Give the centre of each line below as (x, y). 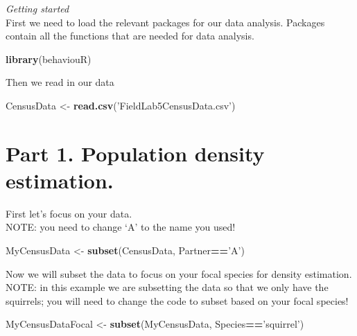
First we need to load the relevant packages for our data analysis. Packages (165, 22)
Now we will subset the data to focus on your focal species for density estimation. (179, 273)
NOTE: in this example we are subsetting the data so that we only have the (167, 287)
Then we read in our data (60, 82)
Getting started (37, 8)
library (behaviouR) (49, 59)
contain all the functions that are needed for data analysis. (130, 36)
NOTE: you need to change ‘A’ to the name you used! (121, 227)
